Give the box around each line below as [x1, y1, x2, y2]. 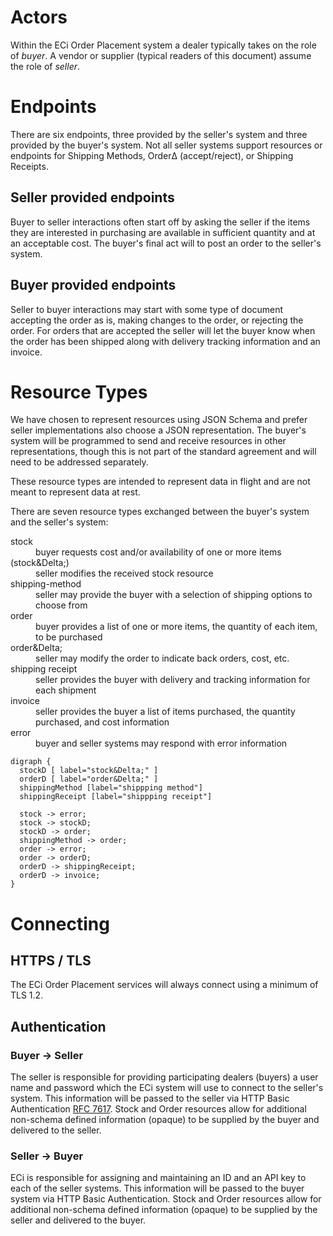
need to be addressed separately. [10, 456, 149, 468]
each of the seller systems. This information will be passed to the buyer [10, 1182, 305, 1195]
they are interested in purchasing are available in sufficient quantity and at [10, 226, 316, 238]
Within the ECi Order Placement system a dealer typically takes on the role [10, 39, 317, 51]
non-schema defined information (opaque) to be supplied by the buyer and [10, 1114, 320, 1126]
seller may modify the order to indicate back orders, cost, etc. [35, 652, 290, 665]
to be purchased [35, 631, 103, 643]
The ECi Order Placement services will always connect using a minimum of [10, 979, 319, 991]
